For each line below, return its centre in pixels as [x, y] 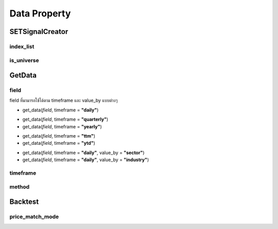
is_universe [24, 60]
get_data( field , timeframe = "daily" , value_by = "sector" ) [83, 152]
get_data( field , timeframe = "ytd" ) [59, 143]
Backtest [24, 202]
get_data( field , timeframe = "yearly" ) [62, 126]
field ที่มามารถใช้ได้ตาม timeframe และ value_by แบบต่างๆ [64, 101]
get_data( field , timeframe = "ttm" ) [59, 136]
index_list [22, 46]
